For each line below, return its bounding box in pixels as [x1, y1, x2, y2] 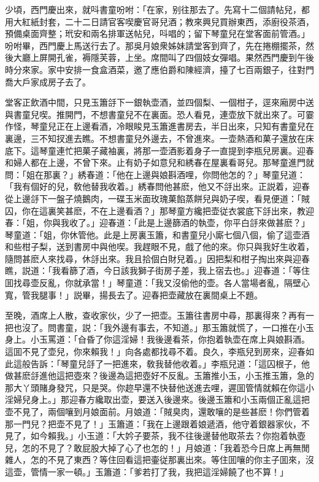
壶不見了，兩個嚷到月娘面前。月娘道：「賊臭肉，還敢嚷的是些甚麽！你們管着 [5, 405, 310, 418]
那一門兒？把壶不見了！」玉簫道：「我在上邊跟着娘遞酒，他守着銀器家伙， [5, 417, 301, 430]
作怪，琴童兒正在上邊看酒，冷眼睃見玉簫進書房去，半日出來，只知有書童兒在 [5, 120, 314, 133]
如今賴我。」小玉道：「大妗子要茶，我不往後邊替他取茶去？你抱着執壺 [30, 429, 306, 442]
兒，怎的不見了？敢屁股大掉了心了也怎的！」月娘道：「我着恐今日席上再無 [5, 441, 301, 454]
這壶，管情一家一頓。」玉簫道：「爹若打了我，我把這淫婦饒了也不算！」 [5, 465, 288, 478]
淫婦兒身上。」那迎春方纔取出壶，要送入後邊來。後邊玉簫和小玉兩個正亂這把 [5, 393, 310, 406]
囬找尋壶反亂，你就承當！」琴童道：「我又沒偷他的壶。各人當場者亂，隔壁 [5, 276, 301, 289]
